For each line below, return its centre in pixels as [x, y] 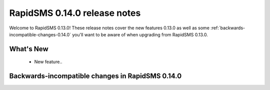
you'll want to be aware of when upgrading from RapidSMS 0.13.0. [140, 34]
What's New [29, 49]
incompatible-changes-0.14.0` [40, 34]
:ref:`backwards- [227, 28]
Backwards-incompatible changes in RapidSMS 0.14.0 [95, 76]
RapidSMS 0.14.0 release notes [75, 13]
